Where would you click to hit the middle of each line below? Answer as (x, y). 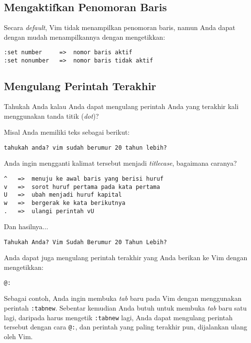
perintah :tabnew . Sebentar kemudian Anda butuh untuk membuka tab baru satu (125, 307)
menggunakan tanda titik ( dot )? (51, 116)
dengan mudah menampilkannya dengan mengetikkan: (85, 37)
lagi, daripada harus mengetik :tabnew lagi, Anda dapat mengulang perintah (118, 317)
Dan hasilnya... (26, 226)
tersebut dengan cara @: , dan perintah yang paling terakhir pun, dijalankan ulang (125, 327)
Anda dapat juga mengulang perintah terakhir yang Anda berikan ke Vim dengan (126, 257)
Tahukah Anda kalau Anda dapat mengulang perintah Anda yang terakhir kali (121, 106)
